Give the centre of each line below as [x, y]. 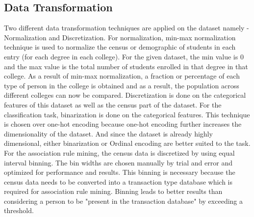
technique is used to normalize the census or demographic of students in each [120, 47]
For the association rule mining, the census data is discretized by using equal [119, 152]
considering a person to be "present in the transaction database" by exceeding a [124, 201]
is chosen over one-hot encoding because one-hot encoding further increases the [123, 124]
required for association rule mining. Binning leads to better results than [113, 191]
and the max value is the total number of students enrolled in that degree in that [126, 66]
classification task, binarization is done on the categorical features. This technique [127, 114]
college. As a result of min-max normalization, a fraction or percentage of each [122, 76]
